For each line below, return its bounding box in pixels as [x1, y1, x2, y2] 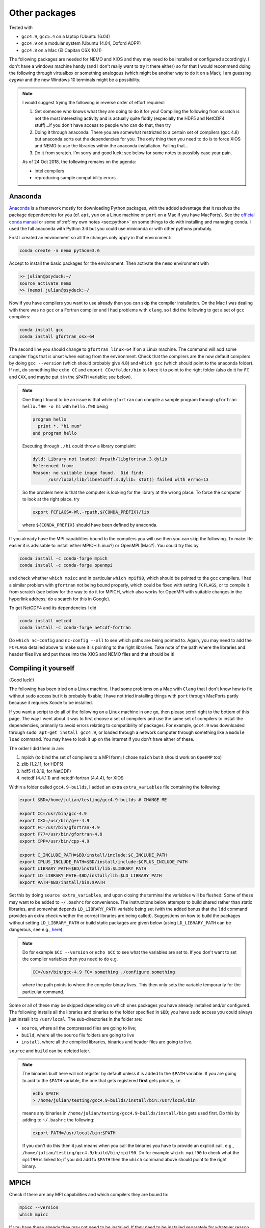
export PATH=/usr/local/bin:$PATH [32, 1130, 116, 1136]
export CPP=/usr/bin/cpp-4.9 [19, 838, 90, 844]
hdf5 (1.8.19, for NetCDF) [21, 768, 71, 774]
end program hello [32, 430, 77, 436]
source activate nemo [19, 280, 72, 286]
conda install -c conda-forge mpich [19, 556, 108, 561]
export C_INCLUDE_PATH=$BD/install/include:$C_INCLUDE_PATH [19, 852, 167, 858]
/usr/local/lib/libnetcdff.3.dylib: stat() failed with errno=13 [48, 476, 209, 482]
